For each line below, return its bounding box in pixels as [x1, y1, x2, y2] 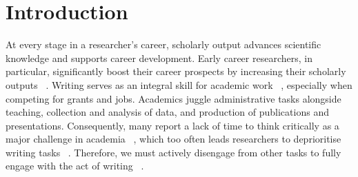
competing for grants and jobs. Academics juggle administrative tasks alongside [6, 91, 341, 105]
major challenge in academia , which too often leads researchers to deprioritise [6, 132, 341, 146]
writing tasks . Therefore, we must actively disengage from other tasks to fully [6, 145, 341, 159]
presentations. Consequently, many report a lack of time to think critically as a [6, 118, 339, 132]
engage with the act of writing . [6, 158, 144, 173]
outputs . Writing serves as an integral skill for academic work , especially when [6, 77, 352, 92]
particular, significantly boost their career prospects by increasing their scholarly [6, 64, 346, 79]
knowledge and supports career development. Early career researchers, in [6, 50, 312, 65]
